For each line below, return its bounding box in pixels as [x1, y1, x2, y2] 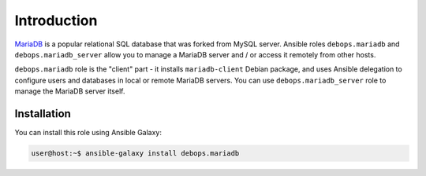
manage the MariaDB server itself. [14, 86, 125, 96]
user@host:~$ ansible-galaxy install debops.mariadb [31, 149, 240, 157]
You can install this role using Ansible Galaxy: [14, 128, 162, 137]
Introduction [14, 12, 98, 29]
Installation [14, 107, 71, 120]
